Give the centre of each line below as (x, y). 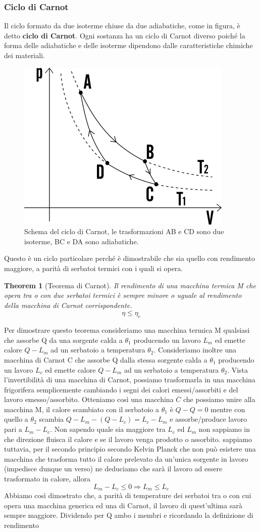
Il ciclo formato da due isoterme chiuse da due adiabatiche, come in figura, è (122, 26)
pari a (13, 429)
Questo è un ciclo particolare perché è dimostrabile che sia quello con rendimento (129, 258)
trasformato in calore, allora (47, 479)
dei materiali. (24, 55)
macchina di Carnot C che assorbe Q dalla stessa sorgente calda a (106, 359)
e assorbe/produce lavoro (209, 419)
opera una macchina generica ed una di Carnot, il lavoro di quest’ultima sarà (123, 505)
